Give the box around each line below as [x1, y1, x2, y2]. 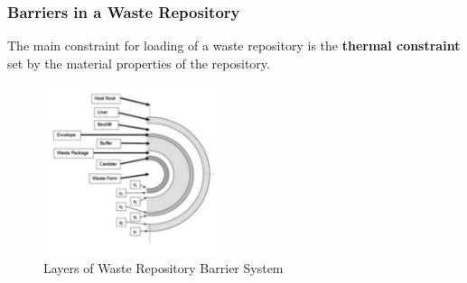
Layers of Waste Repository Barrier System [43, 258, 284, 277]
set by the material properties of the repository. [7, 53, 270, 72]
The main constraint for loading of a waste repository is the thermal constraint [7, 36, 461, 55]
